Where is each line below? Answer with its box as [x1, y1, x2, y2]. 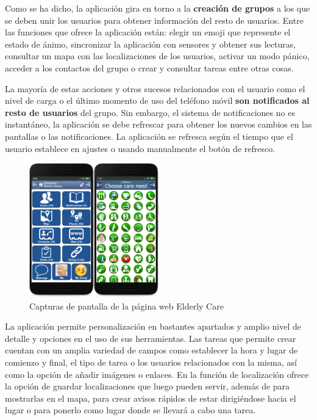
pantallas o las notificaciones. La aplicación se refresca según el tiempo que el [5, 129, 293, 142]
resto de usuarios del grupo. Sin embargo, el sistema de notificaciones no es [5, 106, 295, 118]
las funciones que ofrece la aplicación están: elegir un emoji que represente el [5, 26, 291, 38]
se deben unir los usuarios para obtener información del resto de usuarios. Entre [5, 13, 304, 26]
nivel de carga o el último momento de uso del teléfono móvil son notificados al [5, 94, 310, 107]
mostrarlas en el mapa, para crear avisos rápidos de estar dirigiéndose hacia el [5, 391, 296, 404]
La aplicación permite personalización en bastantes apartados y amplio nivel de [5, 320, 301, 333]
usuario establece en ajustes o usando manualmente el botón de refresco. [5, 142, 276, 154]
